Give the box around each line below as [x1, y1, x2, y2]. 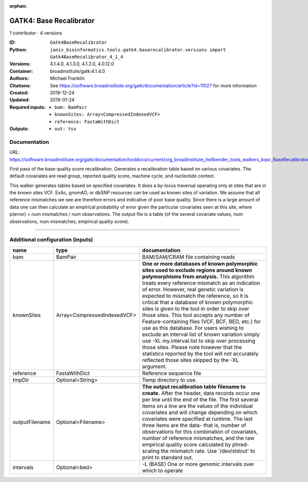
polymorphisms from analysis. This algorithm [142, 273, 255, 280]
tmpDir [12, 376, 29, 383]
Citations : [9, 82, 31, 88]
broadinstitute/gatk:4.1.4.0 [50, 68, 105, 74]
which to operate [142, 467, 183, 474]
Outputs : [9, 125, 29, 132]
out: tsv [54, 126, 76, 132]
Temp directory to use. [142, 376, 197, 383]
